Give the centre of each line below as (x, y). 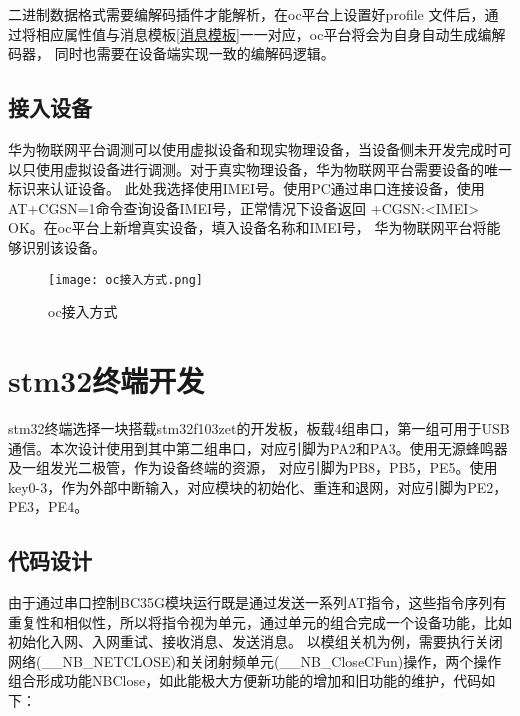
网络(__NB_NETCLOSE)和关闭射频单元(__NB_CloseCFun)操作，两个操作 (255, 660)
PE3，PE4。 (48, 506)
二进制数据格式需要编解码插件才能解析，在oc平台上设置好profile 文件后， (246, 14)
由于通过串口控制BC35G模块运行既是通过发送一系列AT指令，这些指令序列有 (257, 602)
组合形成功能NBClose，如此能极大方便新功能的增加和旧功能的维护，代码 (245, 680)
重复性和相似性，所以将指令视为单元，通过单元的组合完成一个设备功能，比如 (260, 621)
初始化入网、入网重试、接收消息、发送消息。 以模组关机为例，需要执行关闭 (255, 641)
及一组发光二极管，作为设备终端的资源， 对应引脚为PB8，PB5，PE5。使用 (253, 467)
